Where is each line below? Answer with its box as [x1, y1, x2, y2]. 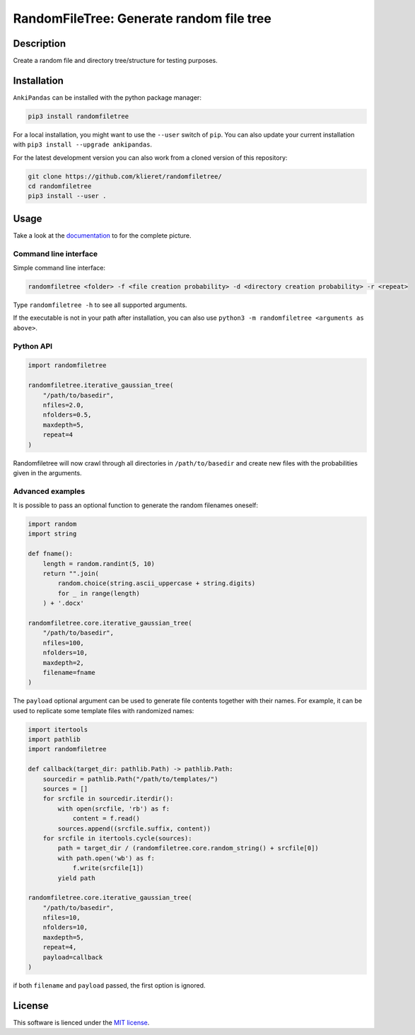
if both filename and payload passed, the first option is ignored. [13, 981, 206, 990]
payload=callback [42, 953, 103, 961]
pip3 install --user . [28, 192, 107, 200]
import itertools [28, 725, 88, 734]
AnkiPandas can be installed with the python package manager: [13, 93, 201, 102]
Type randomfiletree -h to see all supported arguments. [13, 301, 187, 309]
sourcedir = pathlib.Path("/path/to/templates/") [42, 775, 218, 783]
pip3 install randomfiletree [28, 112, 129, 120]
